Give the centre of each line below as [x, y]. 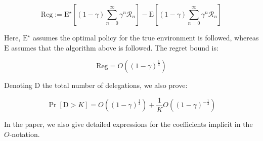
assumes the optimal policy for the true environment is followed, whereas [146, 37]
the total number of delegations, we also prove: [115, 85]
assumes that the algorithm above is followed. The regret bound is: [115, 47]
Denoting [18, 85]
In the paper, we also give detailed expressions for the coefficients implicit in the [128, 124]
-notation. [25, 134]
